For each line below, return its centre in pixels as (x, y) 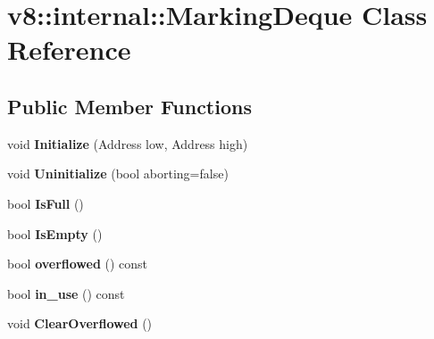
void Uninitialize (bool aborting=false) (118, 174)
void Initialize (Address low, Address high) (128, 143)
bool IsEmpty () (55, 233)
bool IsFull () (46, 203)
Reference (69, 50)
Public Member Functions (129, 106)
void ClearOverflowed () (80, 323)
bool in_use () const (66, 293)
